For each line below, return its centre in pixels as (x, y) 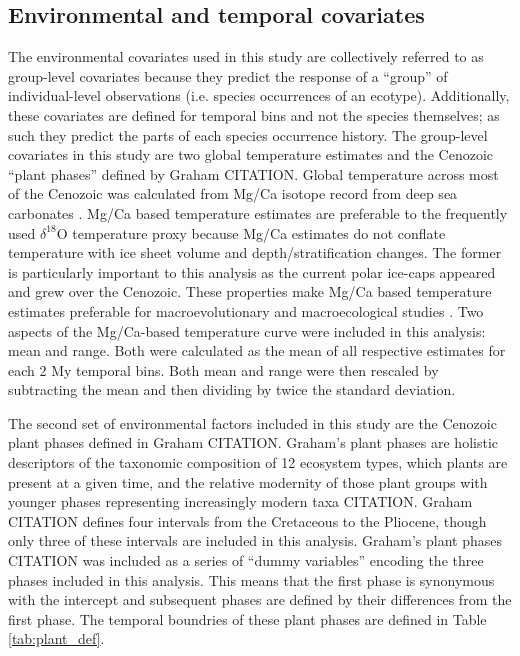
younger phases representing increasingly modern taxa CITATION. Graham (240, 501)
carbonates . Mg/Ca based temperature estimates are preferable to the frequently (258, 212)
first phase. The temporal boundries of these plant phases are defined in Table (247, 618)
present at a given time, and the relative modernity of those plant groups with (248, 481)
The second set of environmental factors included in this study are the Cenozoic (252, 422)
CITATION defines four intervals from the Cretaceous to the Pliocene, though (247, 520)
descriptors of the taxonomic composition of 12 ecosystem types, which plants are (258, 462)
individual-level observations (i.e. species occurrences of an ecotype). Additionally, (259, 95)
